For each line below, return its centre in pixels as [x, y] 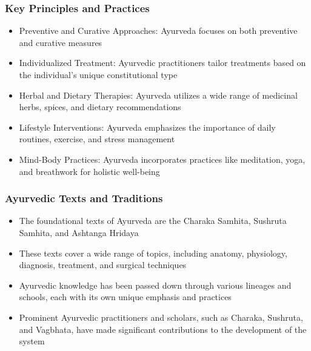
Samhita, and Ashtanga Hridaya [79, 232]
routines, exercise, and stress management [97, 139]
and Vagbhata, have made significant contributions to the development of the [163, 329]
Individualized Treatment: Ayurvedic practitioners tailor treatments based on [162, 63]
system [32, 341]
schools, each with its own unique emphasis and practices [125, 297]
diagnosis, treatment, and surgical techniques [103, 265]
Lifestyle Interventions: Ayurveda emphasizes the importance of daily [147, 127]
